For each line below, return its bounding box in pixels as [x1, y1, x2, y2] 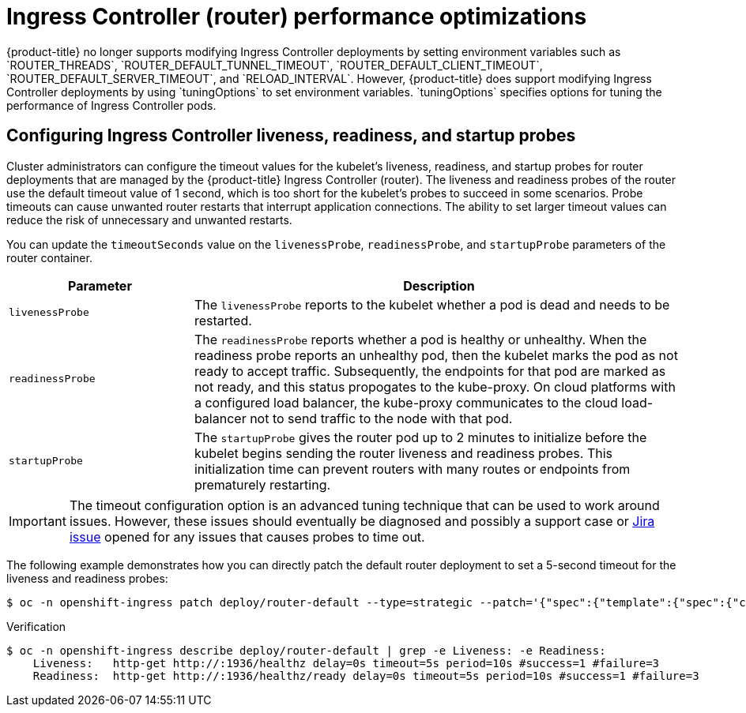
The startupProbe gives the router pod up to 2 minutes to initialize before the [194, 429, 647, 445]
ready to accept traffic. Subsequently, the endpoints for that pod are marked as [194, 362, 666, 379]
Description [403, 277, 475, 294]
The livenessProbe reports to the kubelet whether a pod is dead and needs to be [194, 296, 670, 313]
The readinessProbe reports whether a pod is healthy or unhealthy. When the [194, 331, 647, 347]
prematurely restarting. [194, 476, 331, 493]
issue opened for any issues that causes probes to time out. [69, 528, 425, 545]
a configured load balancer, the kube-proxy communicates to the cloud [194, 394, 618, 411]
